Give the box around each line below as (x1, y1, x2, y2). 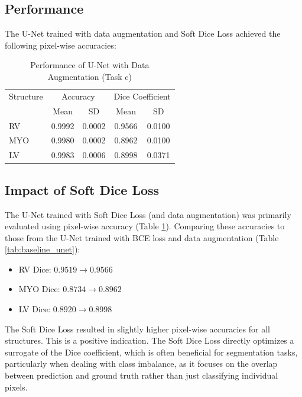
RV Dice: (18, 262, 51, 275)
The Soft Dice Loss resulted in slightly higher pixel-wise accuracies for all (5, 322, 270, 335)
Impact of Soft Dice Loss (5, 180, 160, 198)
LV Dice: (18, 303, 51, 315)
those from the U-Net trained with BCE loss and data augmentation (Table (5, 231, 279, 244)
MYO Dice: (18, 283, 60, 295)
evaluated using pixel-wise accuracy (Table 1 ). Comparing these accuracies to (5, 220, 285, 232)
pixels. (5, 380, 28, 393)
